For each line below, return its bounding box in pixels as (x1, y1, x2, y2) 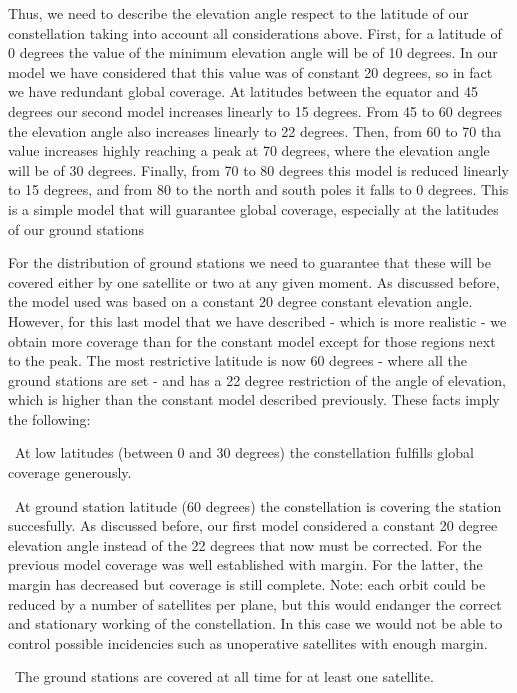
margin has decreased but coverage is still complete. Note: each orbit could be (8, 574, 486, 595)
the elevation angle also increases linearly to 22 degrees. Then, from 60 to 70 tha (8, 120, 502, 141)
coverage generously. (8, 462, 132, 483)
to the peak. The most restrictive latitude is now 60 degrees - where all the (8, 350, 467, 371)
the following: (8, 408, 91, 429)
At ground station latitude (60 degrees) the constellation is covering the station (14, 495, 502, 516)
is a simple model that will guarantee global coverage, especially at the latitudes (8, 198, 499, 219)
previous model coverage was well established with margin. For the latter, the (8, 554, 483, 575)
